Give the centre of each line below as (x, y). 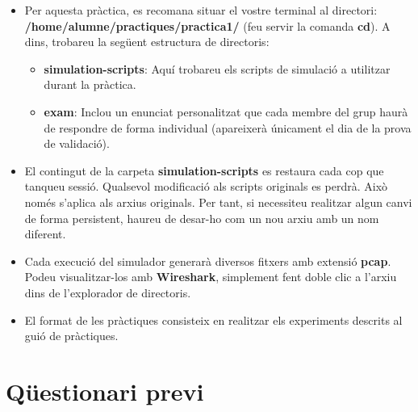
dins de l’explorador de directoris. (108, 292)
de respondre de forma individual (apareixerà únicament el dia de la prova (228, 127)
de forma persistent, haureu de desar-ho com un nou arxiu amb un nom (202, 218)
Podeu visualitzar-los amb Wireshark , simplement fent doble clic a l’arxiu (211, 277)
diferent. (45, 234)
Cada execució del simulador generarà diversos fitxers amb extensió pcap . (208, 261)
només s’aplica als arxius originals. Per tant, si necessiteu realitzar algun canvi (218, 202)
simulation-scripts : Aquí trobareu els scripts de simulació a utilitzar (217, 68)
